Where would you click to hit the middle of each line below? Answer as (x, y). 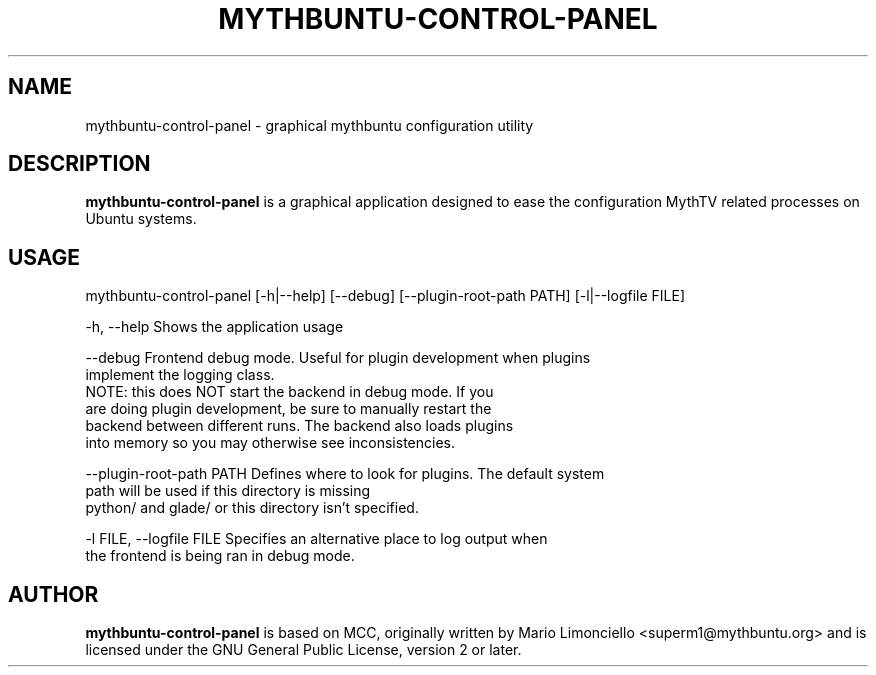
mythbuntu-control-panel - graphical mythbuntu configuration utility (309, 125)
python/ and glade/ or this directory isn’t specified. (252, 508)
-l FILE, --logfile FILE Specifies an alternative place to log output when (316, 539)
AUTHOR (53, 594)
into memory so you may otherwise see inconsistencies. (270, 443)
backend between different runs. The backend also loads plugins (299, 426)
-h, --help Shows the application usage (214, 327)
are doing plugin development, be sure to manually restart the (288, 409)
